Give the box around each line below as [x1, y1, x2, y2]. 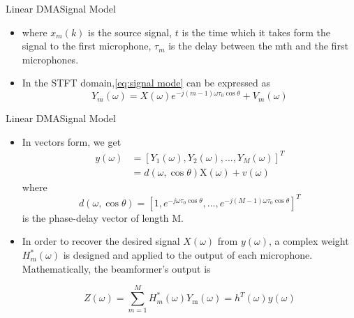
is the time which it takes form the [182, 24, 331, 39]
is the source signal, [88, 24, 172, 39]
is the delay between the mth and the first [168, 38, 348, 53]
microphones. [22, 52, 79, 66]
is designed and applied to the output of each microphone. [63, 248, 313, 262]
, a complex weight [268, 234, 349, 248]
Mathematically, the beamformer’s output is [22, 261, 211, 275]
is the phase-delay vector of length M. [22, 210, 184, 225]
